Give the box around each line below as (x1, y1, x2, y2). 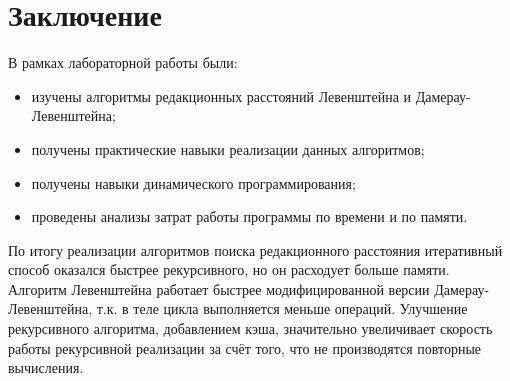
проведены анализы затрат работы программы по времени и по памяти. (31, 206, 468, 227)
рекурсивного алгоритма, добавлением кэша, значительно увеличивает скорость (8, 318, 493, 339)
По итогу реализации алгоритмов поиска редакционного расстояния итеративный (8, 239, 503, 260)
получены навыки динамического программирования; (31, 172, 356, 193)
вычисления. (8, 357, 84, 378)
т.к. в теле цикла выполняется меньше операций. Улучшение (96, 298, 468, 319)
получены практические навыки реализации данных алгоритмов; (31, 138, 425, 159)
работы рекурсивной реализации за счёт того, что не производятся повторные (8, 337, 482, 358)
